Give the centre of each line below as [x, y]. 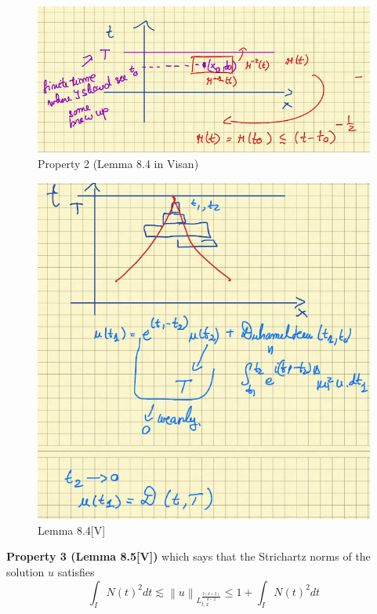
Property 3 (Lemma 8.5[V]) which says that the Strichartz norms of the [188, 556]
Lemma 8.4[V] [72, 530]
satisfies [76, 571]
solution [25, 571]
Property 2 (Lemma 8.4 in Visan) [118, 164]
